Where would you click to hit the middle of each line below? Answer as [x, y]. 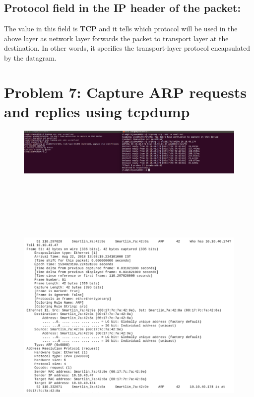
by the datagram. [30, 57]
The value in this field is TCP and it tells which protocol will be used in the [121, 29]
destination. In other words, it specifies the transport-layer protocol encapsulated [127, 48]
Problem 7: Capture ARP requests [126, 92]
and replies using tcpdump [97, 111]
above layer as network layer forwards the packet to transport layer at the [116, 38]
